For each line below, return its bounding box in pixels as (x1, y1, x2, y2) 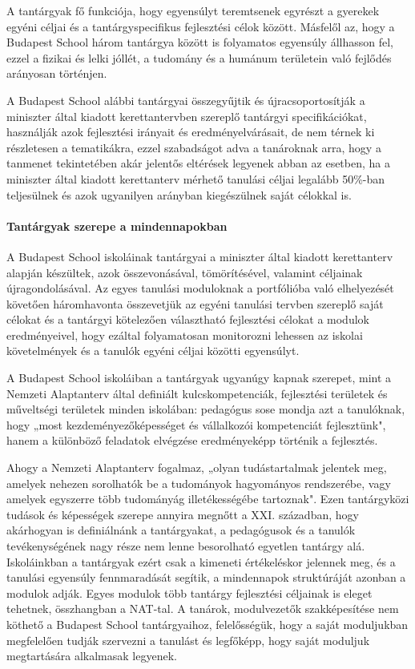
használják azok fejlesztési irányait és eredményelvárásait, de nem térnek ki (6, 123, 375, 140)
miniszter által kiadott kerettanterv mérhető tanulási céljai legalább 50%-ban (6, 170, 385, 187)
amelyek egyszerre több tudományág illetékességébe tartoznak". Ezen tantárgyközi (6, 490, 409, 507)
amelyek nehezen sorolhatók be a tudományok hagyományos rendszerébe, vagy (6, 474, 391, 491)
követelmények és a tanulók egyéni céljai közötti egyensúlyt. (6, 342, 300, 359)
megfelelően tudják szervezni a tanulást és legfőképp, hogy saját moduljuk (6, 631, 370, 648)
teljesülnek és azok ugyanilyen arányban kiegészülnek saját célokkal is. (6, 186, 352, 203)
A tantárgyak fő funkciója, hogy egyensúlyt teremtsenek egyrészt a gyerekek (6, 2, 380, 18)
